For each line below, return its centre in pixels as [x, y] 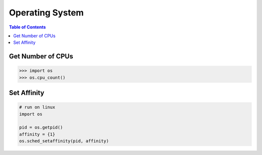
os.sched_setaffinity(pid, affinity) [64, 141]
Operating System [46, 13]
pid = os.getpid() [41, 127]
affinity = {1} [37, 134]
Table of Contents [27, 27]
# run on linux [37, 107]
